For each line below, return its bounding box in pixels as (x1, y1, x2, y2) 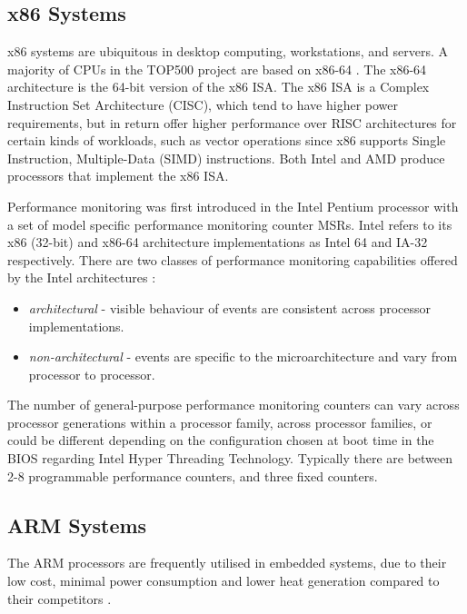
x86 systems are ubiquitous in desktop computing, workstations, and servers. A (7, 42, 449, 61)
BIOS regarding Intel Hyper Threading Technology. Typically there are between (7, 449, 453, 468)
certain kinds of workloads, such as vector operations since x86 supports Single (7, 131, 446, 150)
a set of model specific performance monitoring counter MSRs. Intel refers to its (7, 214, 452, 233)
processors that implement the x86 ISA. (7, 166, 229, 185)
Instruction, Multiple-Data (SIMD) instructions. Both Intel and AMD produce (7, 148, 445, 167)
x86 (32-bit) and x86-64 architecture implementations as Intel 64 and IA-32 (7, 233, 428, 252)
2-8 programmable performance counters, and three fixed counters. (7, 466, 378, 485)
